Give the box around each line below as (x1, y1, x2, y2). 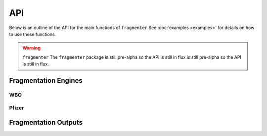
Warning (22, 45, 41, 51)
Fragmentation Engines (9, 76, 83, 85)
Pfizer (9, 104, 24, 111)
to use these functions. (9, 31, 56, 37)
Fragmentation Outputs (9, 118, 83, 127)
